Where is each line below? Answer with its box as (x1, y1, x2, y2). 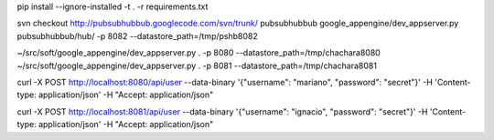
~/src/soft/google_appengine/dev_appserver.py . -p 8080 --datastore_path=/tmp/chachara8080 (16, 47, 381, 58)
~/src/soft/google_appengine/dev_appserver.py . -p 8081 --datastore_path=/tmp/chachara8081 (16, 60, 377, 71)
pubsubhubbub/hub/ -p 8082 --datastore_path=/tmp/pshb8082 (16, 30, 258, 41)
